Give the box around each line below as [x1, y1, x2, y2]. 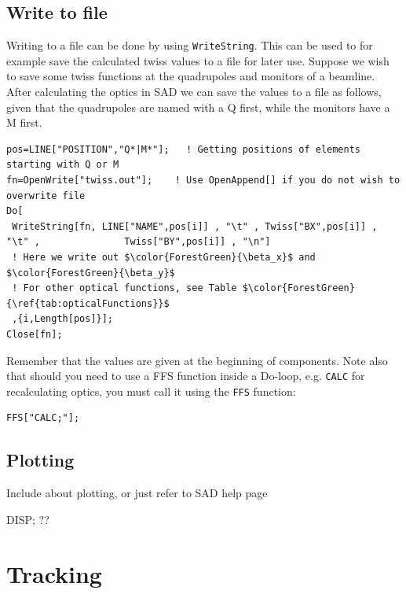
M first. [6, 114, 42, 131]
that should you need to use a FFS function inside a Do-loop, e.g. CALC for [6, 367, 365, 384]
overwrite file [6, 190, 86, 201]
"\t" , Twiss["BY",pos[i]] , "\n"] [6, 236, 271, 248]
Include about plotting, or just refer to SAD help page [6, 485, 268, 501]
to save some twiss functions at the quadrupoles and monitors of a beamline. [6, 68, 375, 84]
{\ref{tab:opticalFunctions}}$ [6, 297, 170, 309]
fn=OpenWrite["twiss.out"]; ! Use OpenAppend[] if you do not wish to [6, 175, 401, 186]
